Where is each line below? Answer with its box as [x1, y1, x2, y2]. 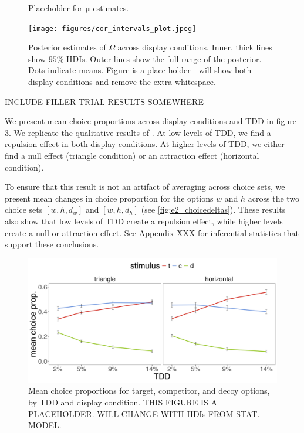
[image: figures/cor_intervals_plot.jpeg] [28, 24, 197, 33]
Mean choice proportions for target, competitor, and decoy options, [28, 384, 270, 397]
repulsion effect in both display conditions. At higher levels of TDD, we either [5, 138, 285, 150]
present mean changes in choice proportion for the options [5, 192, 214, 204]
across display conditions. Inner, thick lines [117, 41, 272, 53]
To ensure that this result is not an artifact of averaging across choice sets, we [5, 180, 285, 193]
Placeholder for [28, 2, 83, 13]
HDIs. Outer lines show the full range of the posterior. [66, 52, 262, 64]
